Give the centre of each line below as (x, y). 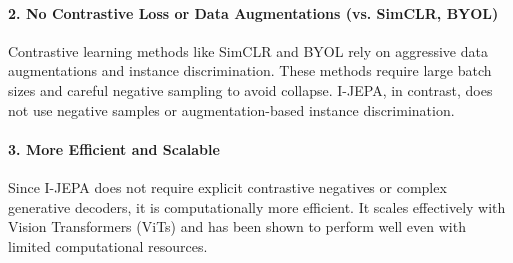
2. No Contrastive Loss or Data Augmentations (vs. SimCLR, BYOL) (253, 12)
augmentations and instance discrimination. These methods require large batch (250, 70)
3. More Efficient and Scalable (114, 148)
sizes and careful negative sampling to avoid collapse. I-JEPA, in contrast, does (250, 89)
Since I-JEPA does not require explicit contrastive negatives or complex (227, 186)
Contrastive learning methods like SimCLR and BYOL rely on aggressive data (248, 50)
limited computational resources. (108, 245)
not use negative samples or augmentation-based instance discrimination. (231, 109)
